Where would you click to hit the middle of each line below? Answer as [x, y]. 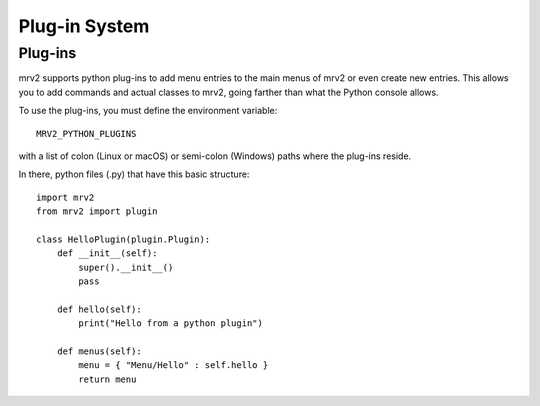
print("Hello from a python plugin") [171, 323]
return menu [107, 379]
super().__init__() [126, 267]
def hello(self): [99, 309]
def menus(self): [99, 351]
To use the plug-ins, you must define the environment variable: [148, 111]
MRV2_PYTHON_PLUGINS [86, 133]
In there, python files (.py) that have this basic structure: [134, 174]
